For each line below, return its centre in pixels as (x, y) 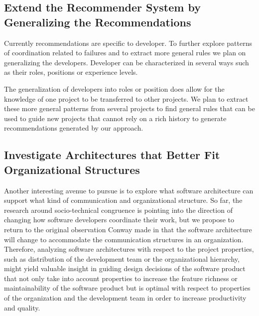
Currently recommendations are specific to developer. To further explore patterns (128, 43)
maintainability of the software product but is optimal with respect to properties (127, 288)
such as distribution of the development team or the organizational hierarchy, (122, 258)
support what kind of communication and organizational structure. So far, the (123, 200)
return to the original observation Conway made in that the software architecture (128, 229)
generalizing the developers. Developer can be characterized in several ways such (127, 62)
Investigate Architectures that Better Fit (112, 155)
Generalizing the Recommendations (98, 22)
